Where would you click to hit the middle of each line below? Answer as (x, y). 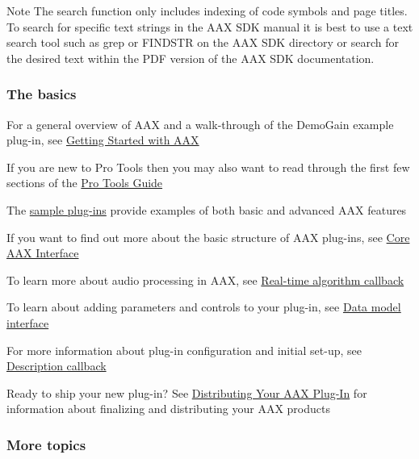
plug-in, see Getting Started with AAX (103, 140)
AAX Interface (43, 253)
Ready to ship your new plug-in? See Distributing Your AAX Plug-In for (187, 392)
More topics (46, 444)
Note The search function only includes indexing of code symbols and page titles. (207, 10)
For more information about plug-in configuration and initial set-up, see (184, 350)
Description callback (57, 366)
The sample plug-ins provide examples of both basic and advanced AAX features (207, 209)
